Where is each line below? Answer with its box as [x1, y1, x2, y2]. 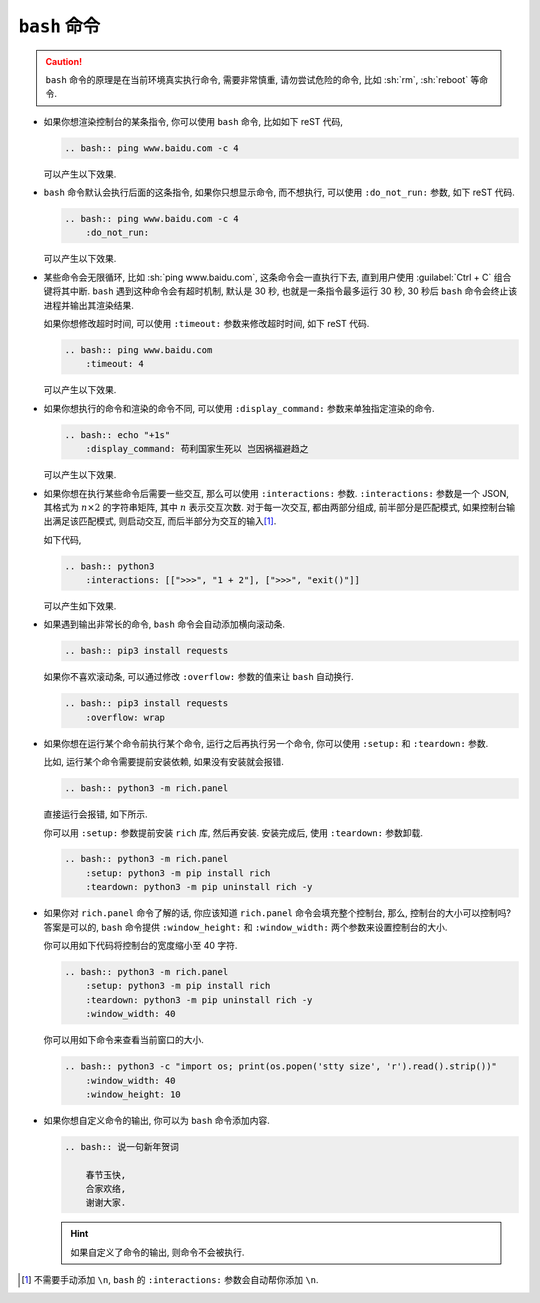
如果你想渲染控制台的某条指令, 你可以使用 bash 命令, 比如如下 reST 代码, [43, 115, 344, 127]
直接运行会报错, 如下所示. [43, 808, 149, 820]
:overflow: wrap [85, 711, 165, 723]
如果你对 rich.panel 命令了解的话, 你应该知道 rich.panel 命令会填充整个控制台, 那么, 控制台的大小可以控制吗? [43, 907, 512, 919]
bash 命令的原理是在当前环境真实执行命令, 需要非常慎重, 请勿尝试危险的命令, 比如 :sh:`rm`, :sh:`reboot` [45, 73, 469, 85]
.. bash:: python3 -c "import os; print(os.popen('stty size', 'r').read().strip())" [64, 1061, 497, 1072]
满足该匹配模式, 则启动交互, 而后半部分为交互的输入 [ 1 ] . [51, 515, 277, 527]
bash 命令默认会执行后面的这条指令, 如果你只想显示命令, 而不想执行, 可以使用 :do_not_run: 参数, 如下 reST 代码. [43, 186, 515, 199]
